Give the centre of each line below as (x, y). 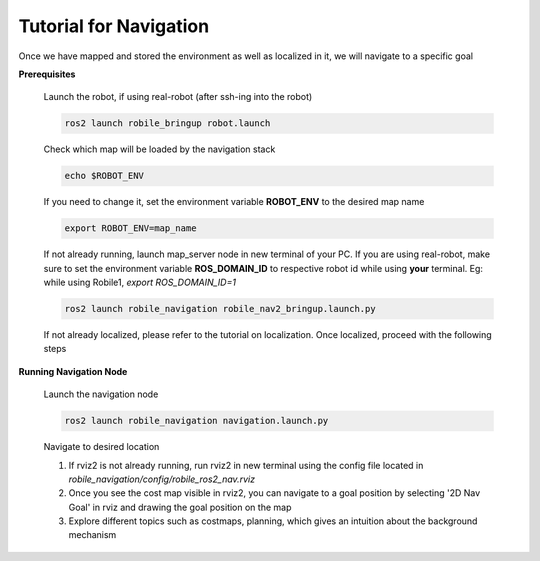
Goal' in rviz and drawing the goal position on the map (180, 507)
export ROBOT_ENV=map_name (130, 228)
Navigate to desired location (101, 447)
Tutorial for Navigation (114, 26)
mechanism (92, 535)
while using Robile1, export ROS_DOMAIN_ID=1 (140, 282)
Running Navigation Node (73, 371)
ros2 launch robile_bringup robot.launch (167, 123)
